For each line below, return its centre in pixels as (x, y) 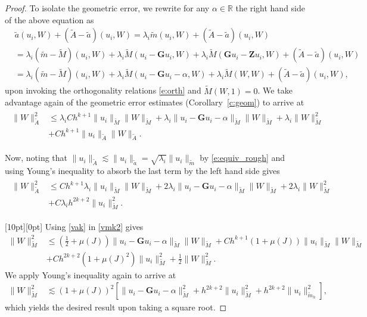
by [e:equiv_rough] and (242, 158)
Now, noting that (36, 158)
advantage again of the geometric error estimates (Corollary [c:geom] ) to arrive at (155, 102)
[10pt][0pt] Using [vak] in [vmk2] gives (74, 227)
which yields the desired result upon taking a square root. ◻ (116, 307)
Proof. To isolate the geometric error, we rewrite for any (107, 8)
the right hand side (270, 8)
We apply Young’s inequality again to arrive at (91, 274)
